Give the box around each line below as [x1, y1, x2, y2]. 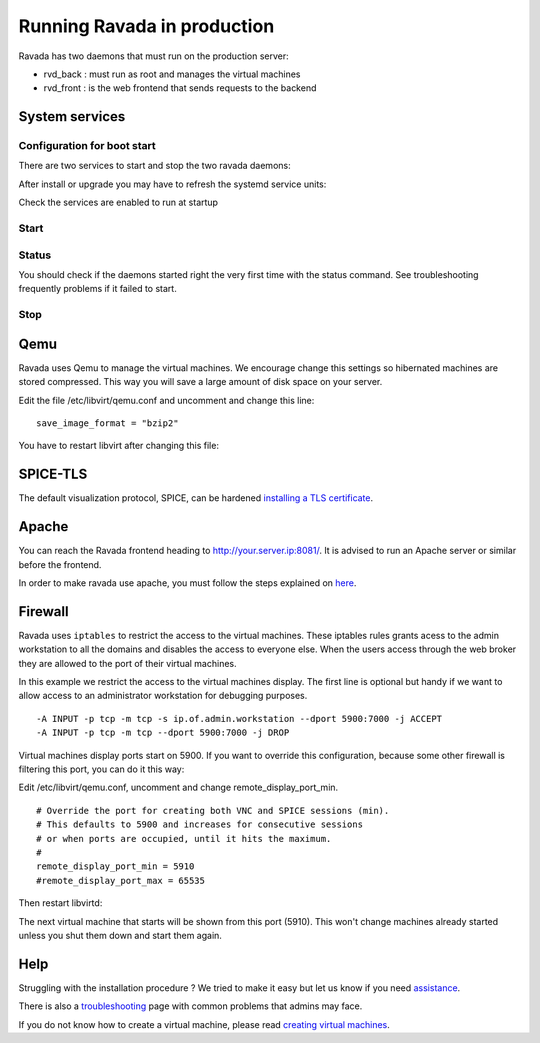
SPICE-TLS [18, 466, 88, 483]
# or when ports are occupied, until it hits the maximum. [36, 833, 332, 844]
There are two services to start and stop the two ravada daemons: [18, 160, 291, 172]
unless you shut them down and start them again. [18, 929, 222, 941]
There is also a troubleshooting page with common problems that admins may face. [18, 1000, 363, 1012]
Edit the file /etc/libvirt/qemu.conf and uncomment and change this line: [18, 394, 315, 406]
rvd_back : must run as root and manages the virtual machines [43, 68, 301, 80]
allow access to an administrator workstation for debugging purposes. [18, 690, 308, 702]
